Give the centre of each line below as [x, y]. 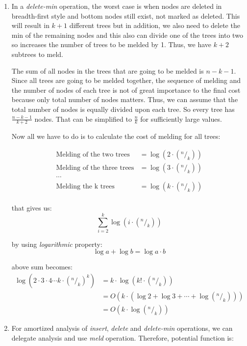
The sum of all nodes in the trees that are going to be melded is [108, 70]
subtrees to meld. [37, 54]
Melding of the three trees [95, 168]
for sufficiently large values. [181, 119]
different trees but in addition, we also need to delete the [155, 25]
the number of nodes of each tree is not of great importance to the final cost [126, 90]
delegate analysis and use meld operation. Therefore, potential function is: [123, 337]
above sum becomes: [42, 267]
